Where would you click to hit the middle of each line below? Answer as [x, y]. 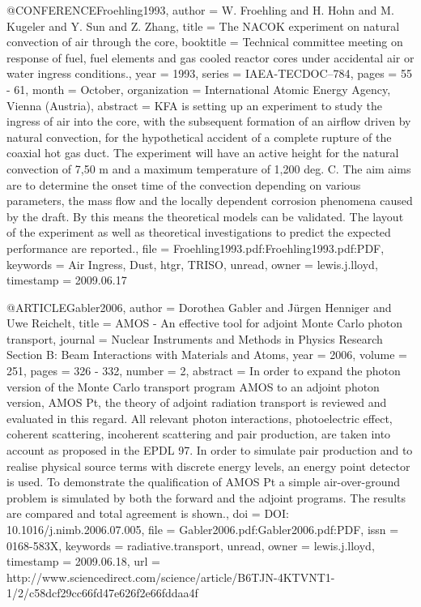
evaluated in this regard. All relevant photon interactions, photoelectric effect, [200, 418]
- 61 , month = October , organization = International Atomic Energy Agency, [199, 89]
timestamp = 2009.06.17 [67, 280]
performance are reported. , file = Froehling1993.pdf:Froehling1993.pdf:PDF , [196, 248]
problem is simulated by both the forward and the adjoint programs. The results [206, 497]
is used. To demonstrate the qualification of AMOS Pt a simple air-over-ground [204, 482]
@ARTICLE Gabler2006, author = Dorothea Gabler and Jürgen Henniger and [199, 307]
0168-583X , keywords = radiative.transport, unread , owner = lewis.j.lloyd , [191, 545]
